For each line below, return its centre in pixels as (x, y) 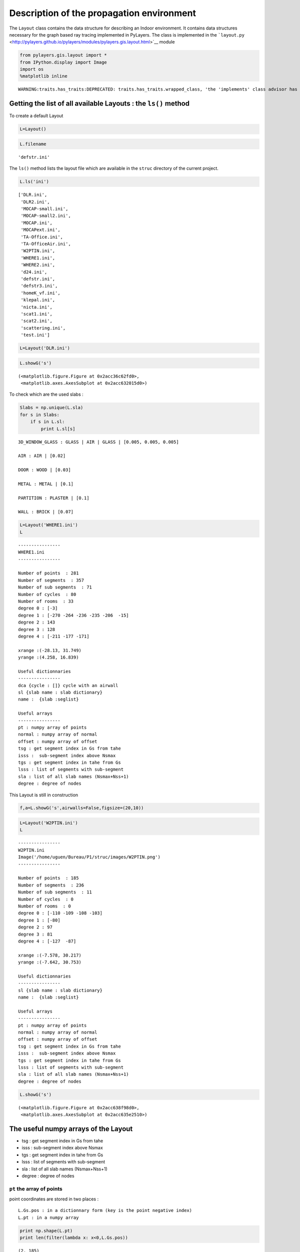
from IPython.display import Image (63, 62)
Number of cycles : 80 (47, 594)
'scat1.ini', (36, 314)
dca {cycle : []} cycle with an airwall (68, 685)
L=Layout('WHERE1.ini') (49, 525)
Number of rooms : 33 (46, 601)
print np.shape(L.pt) (46, 1230)
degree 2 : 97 (35, 927)
